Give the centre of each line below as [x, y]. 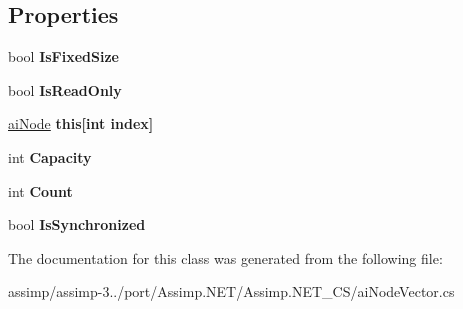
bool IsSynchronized [77, 224]
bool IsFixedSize [63, 56]
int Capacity [50, 156]
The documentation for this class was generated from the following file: [225, 257]
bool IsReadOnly [65, 89]
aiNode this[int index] [81, 123]
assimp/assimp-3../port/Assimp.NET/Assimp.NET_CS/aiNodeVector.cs [231, 291]
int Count [40, 190]
